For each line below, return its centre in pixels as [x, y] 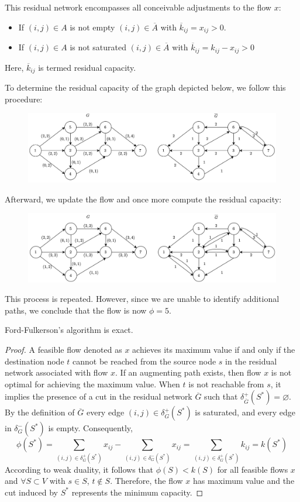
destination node [35, 361]
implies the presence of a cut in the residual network [99, 396]
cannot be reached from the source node [144, 361]
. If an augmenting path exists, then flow [188, 372]
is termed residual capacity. [87, 67]
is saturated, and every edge [245, 412]
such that [221, 396]
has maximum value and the [244, 481]
